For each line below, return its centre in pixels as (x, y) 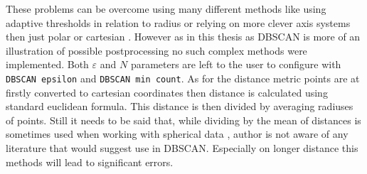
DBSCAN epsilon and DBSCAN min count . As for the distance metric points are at (183, 78)
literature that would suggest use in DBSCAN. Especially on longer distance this (182, 148)
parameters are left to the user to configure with (236, 64)
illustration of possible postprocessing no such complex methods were (156, 50)
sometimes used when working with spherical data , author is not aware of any (177, 134)
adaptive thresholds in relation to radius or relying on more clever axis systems (178, 22)
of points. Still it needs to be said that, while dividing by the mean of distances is (183, 120)
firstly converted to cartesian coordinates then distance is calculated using (167, 92)
